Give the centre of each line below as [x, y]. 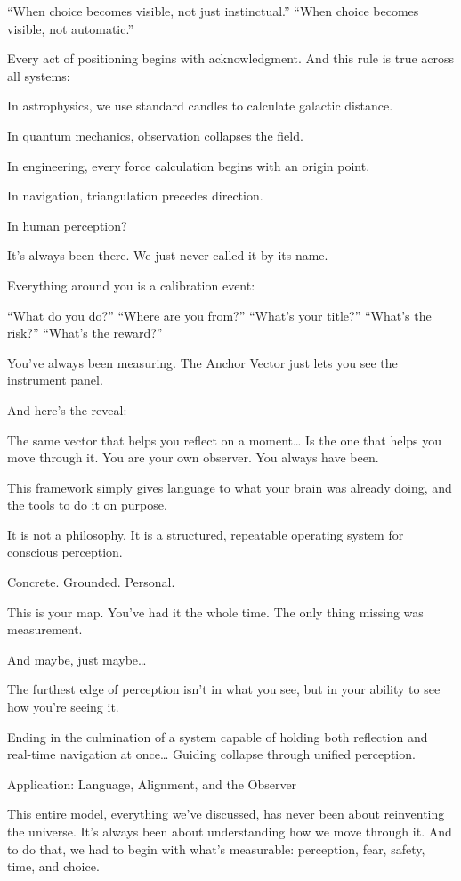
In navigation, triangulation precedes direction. [135, 196]
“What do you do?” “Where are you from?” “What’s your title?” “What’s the [219, 315]
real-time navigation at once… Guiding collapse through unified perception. [211, 754]
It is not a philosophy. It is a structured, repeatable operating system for [206, 534]
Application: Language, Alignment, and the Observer [152, 783]
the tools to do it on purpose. [87, 505]
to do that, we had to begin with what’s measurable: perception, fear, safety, [216, 848]
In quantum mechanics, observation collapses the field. [155, 135]
